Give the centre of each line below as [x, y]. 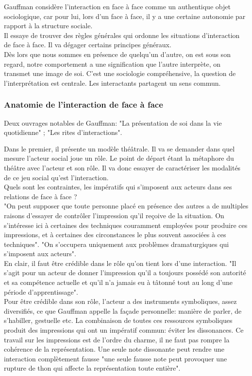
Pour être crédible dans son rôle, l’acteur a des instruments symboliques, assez [120, 301]
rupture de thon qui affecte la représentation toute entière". [92, 368]
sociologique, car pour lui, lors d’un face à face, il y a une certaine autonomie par [125, 16]
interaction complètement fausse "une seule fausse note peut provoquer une [116, 358]
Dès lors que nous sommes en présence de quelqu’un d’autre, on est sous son [117, 54]
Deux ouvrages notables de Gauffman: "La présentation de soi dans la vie [113, 122]
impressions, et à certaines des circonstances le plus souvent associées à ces [115, 235]
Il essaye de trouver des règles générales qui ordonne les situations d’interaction [122, 35]
